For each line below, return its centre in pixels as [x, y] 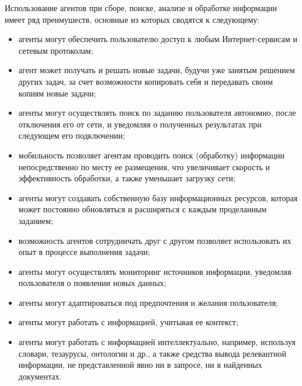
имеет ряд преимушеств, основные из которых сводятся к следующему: [132, 19]
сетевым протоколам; [56, 50]
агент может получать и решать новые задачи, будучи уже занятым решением [157, 70]
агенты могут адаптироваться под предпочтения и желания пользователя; [148, 302]
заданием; [36, 220]
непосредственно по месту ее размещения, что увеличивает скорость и [144, 166]
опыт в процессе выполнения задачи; [84, 252]
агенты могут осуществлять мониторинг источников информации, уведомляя [155, 271]
